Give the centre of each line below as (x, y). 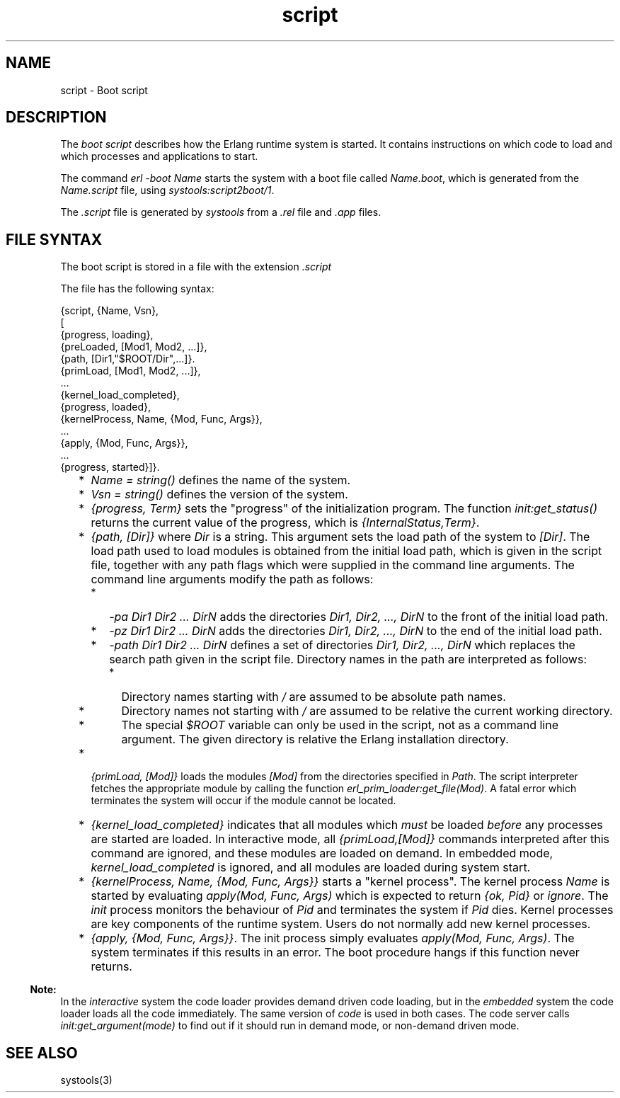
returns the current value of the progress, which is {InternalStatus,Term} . (285, 523)
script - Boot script (104, 90)
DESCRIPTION (56, 118)
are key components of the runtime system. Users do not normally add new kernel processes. (341, 924)
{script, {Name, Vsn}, (110, 311)
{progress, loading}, (107, 335)
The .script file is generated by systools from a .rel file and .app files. (221, 212)
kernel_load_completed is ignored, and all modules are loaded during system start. (311, 868)
